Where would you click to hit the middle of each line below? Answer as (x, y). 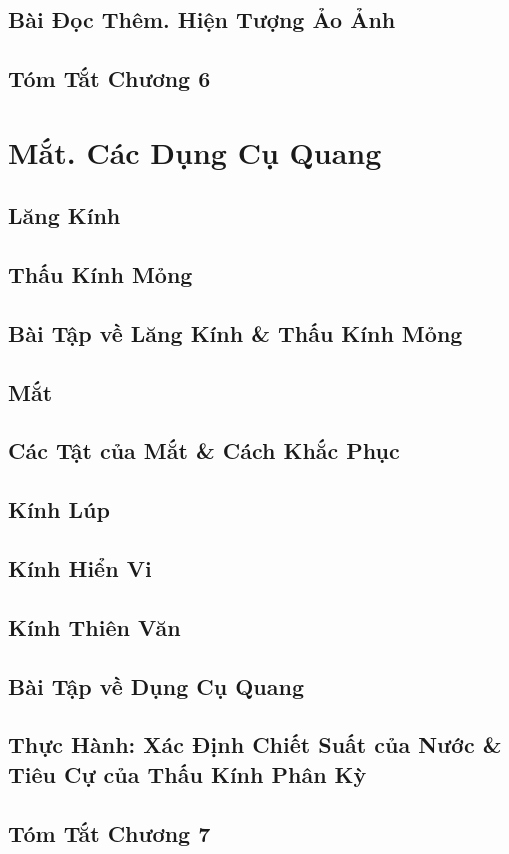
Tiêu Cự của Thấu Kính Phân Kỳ (187, 773)
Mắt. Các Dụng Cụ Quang (195, 151)
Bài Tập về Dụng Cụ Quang (156, 685)
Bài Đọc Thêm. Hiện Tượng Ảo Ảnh (202, 19)
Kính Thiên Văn (94, 626)
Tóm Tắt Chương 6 (109, 78)
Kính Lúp (59, 509)
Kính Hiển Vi (80, 568)
